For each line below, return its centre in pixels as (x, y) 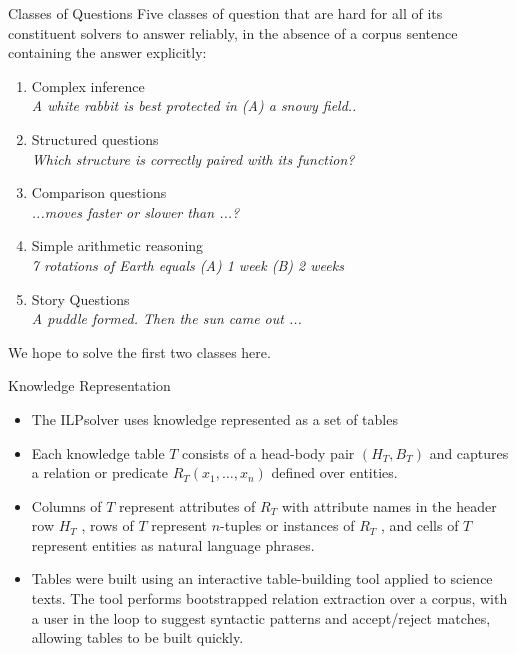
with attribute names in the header (389, 505)
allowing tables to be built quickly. (137, 637)
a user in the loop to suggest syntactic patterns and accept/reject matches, (261, 617)
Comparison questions (99, 192)
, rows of (107, 525)
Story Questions (80, 298)
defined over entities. (334, 472)
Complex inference (88, 85)
